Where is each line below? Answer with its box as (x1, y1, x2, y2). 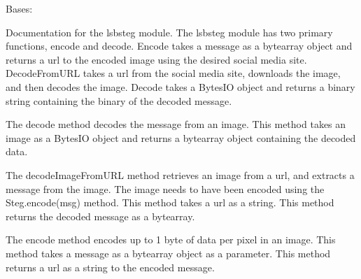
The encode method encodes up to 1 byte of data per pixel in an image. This (6, 232, 336, 247)
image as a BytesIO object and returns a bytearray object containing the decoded (6, 130, 356, 145)
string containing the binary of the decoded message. (6, 93, 232, 108)
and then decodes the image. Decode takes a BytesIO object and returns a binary (6, 79, 355, 94)
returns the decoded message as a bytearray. (6, 208, 195, 223)
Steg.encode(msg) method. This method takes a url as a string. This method (6, 195, 334, 210)
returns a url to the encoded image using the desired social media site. (6, 52, 307, 66)
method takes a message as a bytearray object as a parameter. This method (6, 245, 331, 260)
